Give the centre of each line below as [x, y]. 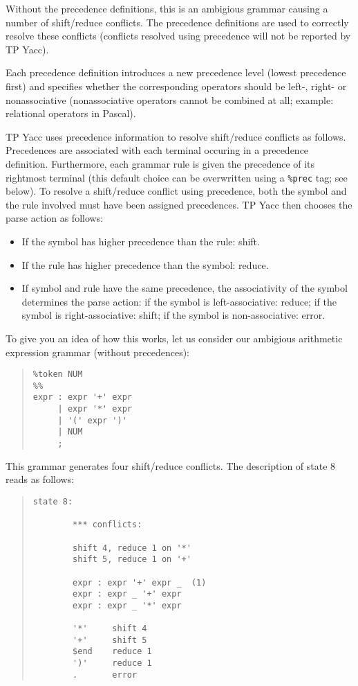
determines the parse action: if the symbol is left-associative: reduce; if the [179, 301]
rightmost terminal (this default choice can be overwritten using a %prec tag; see [177, 177]
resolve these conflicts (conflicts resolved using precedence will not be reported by [178, 36]
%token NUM [58, 375]
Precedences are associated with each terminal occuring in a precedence [157, 150]
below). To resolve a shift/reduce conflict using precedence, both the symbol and [176, 191]
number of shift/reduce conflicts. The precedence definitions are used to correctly [177, 22]
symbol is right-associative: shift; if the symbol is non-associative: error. [173, 315]
